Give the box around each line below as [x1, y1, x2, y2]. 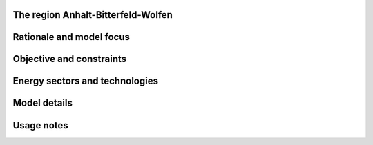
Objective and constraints [12, 53, 127, 65]
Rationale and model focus [12, 31, 131, 43]
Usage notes [12, 119, 68, 131]
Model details [12, 97, 73, 109]
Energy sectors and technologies [12, 75, 159, 87]
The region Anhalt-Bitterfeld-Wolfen [12, 9, 173, 21]
